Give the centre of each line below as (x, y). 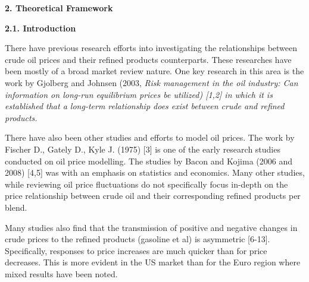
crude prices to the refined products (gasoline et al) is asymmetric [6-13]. (138, 239)
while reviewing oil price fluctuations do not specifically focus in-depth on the (146, 184)
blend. (16, 207)
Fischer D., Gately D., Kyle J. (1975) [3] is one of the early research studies (143, 149)
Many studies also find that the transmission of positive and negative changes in (151, 227)
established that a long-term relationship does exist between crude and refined (145, 106)
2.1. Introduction (40, 28)
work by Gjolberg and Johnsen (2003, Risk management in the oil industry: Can (152, 82)
